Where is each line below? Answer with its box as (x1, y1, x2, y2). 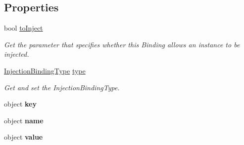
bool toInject (4, 23, 43, 33)
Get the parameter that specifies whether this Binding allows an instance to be (4, 39, 240, 49)
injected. (4, 49, 29, 59)
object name (4, 115, 44, 125)
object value (4, 132, 43, 142)
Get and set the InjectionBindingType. (4, 82, 120, 92)
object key (4, 99, 37, 109)
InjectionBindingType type (4, 65, 86, 75)
